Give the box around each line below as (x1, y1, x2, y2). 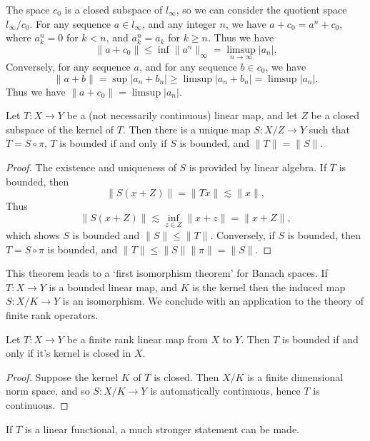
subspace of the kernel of (6, 121, 114, 136)
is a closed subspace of (64, 2, 163, 16)
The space (6, 2, 50, 16)
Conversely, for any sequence (6, 59, 131, 73)
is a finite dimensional (247, 369, 344, 384)
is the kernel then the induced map (192, 279, 346, 294)
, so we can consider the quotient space (176, 2, 347, 16)
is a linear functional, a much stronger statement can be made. (24, 421, 300, 436)
